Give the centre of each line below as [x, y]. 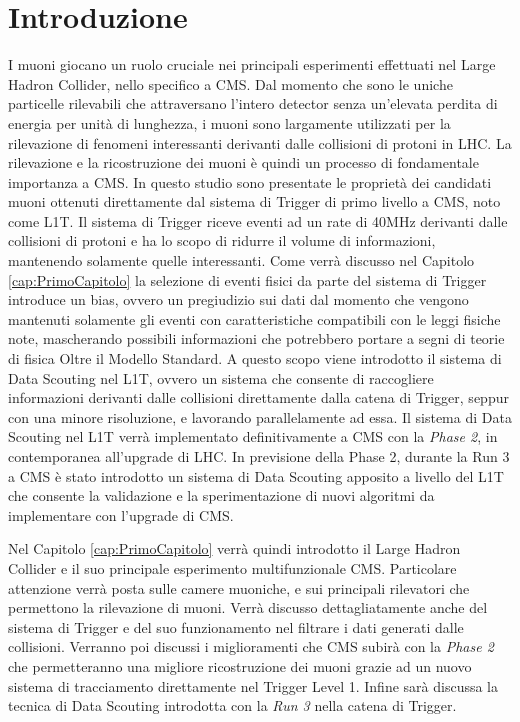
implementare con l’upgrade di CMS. [121, 514]
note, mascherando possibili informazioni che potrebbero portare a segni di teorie [256, 338]
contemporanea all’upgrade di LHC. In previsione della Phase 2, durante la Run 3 [259, 456]
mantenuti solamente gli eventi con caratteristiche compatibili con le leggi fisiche [254, 318]
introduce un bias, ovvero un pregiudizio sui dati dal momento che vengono [238, 299]
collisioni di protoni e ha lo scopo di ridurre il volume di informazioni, [222, 240]
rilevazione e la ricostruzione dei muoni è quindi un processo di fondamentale [243, 162]
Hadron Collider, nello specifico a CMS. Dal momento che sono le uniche [230, 83]
